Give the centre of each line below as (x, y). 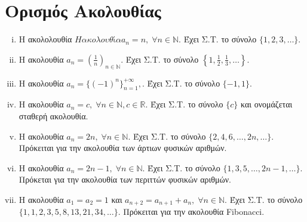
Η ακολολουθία (45, 39)
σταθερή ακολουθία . (53, 115)
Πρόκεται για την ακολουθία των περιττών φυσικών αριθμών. (125, 179)
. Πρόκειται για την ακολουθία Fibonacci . (191, 212)
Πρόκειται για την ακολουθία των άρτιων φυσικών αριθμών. (123, 148)
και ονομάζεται (266, 104)
